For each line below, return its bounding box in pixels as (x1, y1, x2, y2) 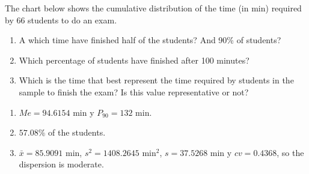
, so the (277, 146, 304, 158)
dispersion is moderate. (19, 158, 104, 170)
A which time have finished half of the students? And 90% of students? (19, 34, 281, 46)
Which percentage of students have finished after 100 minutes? (19, 53, 249, 66)
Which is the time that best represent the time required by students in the (19, 74, 294, 86)
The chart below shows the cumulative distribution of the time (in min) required (5, 2, 302, 14)
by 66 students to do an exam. (5, 13, 117, 26)
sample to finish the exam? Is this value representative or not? (19, 85, 249, 98)
